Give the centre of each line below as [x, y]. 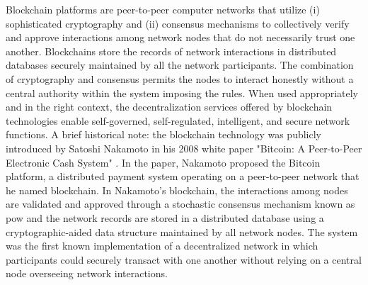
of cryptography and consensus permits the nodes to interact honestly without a [180, 78]
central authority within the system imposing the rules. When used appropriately [182, 93]
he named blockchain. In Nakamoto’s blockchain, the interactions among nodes [177, 190]
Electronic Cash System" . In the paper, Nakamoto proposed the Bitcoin [163, 162]
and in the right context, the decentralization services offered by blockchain [169, 107]
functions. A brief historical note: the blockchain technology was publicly [164, 134]
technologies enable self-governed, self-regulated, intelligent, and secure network [178, 120]
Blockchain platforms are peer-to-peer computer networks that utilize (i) [163, 9]
